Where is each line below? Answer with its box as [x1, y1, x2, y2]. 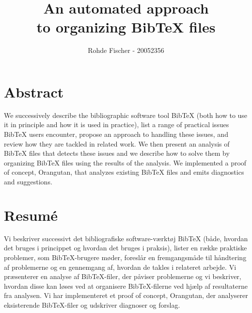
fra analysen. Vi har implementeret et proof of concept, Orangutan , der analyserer [4, 290, 248, 300]
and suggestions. [4, 177, 52, 186]
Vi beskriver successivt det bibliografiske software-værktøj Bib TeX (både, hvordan [4, 233, 248, 243]
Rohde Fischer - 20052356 [88, 45, 164, 55]
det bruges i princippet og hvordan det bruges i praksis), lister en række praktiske [4, 243, 247, 253]
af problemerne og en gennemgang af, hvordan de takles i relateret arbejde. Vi [4, 262, 236, 272]
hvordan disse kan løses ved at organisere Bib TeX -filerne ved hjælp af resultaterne [4, 280, 248, 291]
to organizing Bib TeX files [36, 17, 216, 37]
